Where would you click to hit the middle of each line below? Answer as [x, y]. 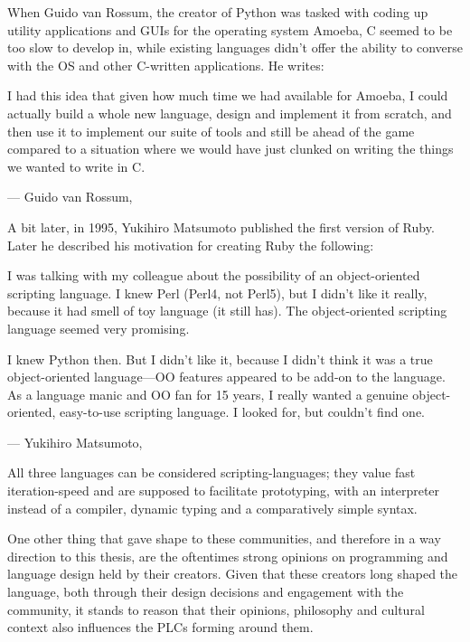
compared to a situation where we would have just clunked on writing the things [230, 149]
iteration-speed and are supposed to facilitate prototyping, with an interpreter [224, 491]
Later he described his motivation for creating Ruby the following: [191, 245]
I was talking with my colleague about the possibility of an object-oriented [214, 275]
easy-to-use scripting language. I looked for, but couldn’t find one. [242, 412]
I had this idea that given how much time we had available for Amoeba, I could [228, 95]
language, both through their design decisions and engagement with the [206, 592]
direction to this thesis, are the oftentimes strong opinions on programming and [228, 556]
